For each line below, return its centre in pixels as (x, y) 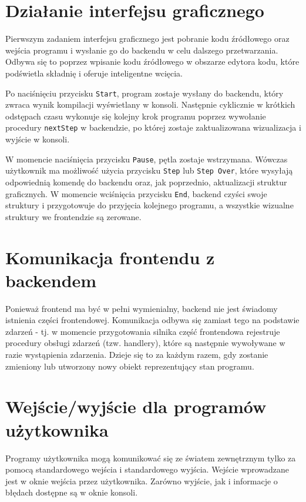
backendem (51, 280)
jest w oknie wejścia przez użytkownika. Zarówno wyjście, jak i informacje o (142, 481)
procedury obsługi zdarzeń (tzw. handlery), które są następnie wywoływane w (145, 343)
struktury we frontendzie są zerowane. (73, 216)
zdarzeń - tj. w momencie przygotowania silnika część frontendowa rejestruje (143, 331)
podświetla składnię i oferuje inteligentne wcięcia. (94, 73)
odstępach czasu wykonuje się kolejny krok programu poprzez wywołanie (136, 116)
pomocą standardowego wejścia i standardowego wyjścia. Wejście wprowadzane (147, 469)
